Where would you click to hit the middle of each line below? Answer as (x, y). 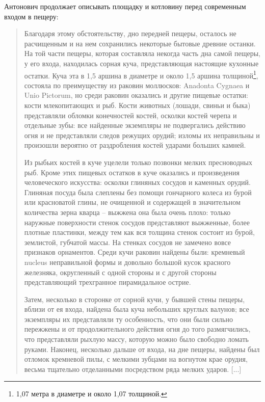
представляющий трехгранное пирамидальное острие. (108, 282)
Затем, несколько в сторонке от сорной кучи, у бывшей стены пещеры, (135, 299)
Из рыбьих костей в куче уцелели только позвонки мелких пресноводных (138, 162)
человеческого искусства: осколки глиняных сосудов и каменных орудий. (137, 182)
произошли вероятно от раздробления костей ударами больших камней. (135, 145)
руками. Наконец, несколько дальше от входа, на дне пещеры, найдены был (142, 349)
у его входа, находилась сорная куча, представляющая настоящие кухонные (141, 63)
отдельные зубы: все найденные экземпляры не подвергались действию (135, 125)
